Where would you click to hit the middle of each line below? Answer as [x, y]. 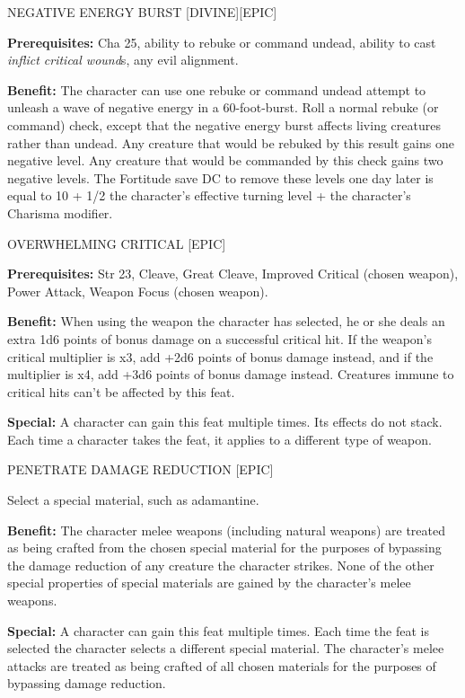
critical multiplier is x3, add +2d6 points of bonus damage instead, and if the [220, 356]
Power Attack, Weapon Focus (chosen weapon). [138, 291]
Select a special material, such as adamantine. [133, 500]
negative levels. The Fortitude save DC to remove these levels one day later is [220, 177]
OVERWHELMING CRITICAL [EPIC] [117, 243]
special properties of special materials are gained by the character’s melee [209, 583]
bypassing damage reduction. [87, 683]
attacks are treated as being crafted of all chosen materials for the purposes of [222, 665]
